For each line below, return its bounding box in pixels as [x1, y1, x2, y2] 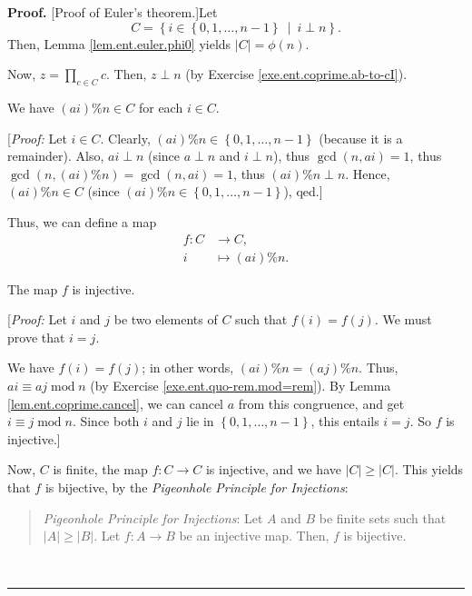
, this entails [310, 412, 379, 431]
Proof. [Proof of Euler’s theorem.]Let [7, 3, 218, 21]
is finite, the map [53, 460, 148, 479]
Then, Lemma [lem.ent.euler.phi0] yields [7, 34, 231, 53]
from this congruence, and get [238, 393, 405, 412]
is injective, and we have [205, 460, 341, 479]
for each [138, 97, 183, 116]
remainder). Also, [7, 146, 104, 165]
